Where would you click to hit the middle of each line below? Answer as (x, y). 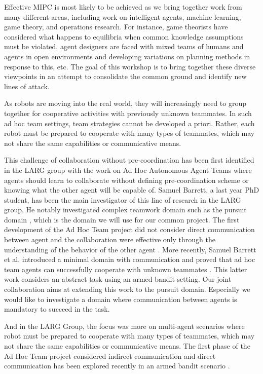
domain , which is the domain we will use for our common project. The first (122, 219)
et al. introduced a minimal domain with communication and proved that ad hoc (130, 259)
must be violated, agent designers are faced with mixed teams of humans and (124, 46)
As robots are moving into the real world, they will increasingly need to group (125, 103)
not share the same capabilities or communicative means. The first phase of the (127, 346)
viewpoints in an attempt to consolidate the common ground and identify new (125, 76)
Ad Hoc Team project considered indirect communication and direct (110, 356)
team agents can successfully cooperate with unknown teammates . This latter (126, 269)
